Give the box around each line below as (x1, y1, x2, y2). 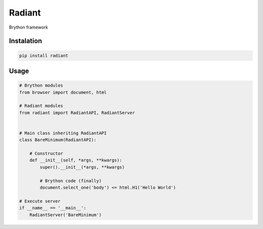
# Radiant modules (19, 103, 63, 109)
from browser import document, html (19, 89, 107, 95)
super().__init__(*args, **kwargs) (39, 164, 125, 170)
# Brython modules (19, 83, 63, 88)
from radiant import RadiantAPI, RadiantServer (19, 110, 135, 115)
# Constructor (29, 151, 63, 157)
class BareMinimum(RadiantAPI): (19, 137, 97, 143)
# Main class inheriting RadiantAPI (19, 130, 107, 136)
